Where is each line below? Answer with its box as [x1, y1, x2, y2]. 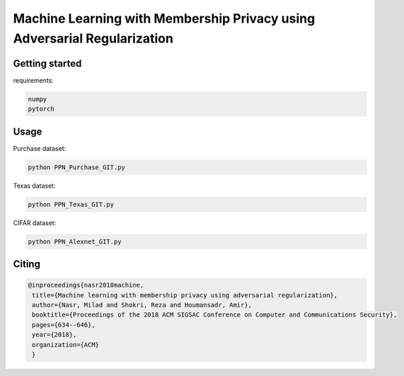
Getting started [13, 57, 82, 69]
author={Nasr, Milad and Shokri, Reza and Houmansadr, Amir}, [32, 301, 253, 309]
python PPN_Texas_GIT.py [28, 200, 115, 208]
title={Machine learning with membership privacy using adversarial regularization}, [32, 291, 338, 299]
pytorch [28, 105, 54, 113]
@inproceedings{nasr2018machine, [28, 281, 144, 290]
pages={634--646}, [32, 321, 96, 329]
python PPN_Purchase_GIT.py [28, 163, 125, 171]
